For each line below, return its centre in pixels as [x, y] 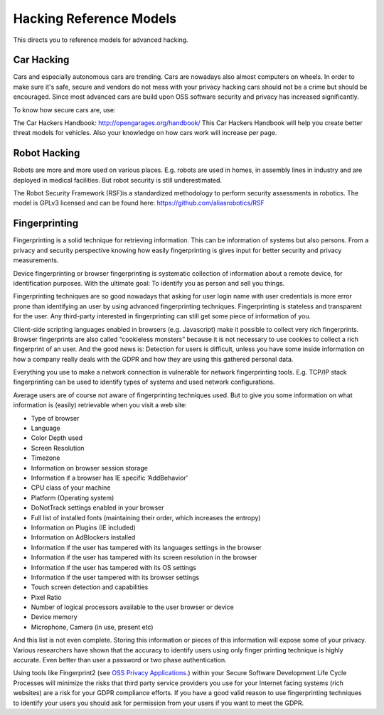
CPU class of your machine [71, 488]
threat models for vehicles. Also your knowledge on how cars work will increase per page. [145, 133]
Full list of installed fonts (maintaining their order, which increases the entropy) [146, 517]
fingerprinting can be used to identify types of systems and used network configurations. [144, 382]
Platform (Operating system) [73, 498]
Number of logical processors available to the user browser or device [132, 607]
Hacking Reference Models [95, 18]
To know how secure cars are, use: [65, 109]
